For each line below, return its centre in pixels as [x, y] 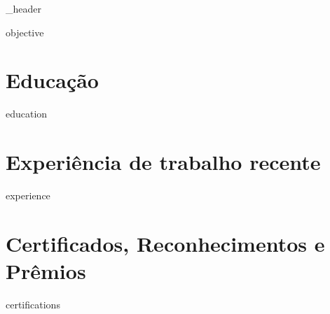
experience [28, 195]
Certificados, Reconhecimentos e [165, 243]
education [27, 114]
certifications [33, 304]
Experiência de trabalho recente [163, 162]
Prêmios [46, 271]
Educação [52, 80]
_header [23, 8]
